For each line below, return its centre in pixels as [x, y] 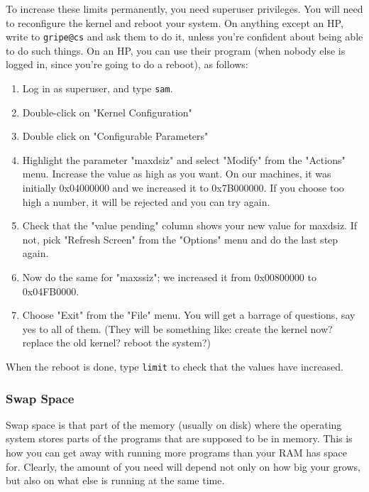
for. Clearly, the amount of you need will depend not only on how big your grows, [183, 466]
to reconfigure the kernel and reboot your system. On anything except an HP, [175, 22]
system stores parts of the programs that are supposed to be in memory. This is [179, 438]
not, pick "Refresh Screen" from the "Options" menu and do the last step [180, 239]
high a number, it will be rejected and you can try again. [146, 201]
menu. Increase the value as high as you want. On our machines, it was [177, 174]
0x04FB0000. [51, 291]
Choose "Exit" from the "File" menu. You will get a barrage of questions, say [189, 315]
